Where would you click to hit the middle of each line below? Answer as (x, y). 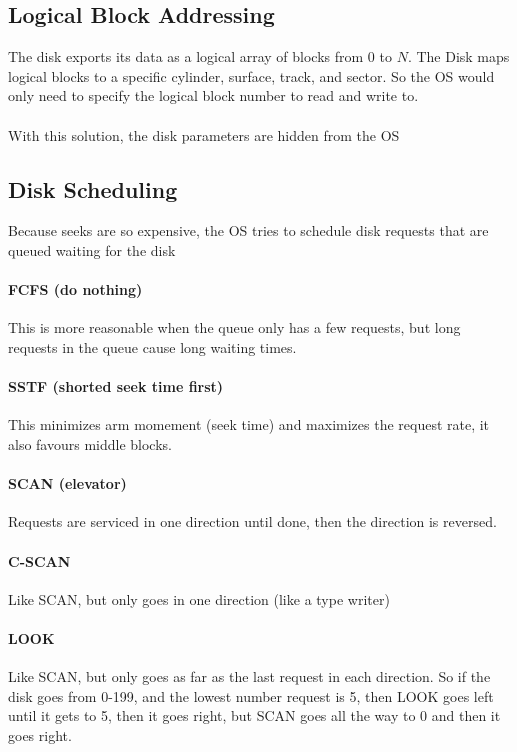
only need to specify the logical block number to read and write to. (213, 95)
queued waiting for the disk (92, 249)
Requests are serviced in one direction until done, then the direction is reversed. (252, 521)
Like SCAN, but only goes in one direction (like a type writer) (199, 598)
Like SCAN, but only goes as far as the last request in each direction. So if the (249, 676)
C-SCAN (39, 560)
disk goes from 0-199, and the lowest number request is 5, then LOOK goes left (251, 695)
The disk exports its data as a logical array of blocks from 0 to (200, 56)
